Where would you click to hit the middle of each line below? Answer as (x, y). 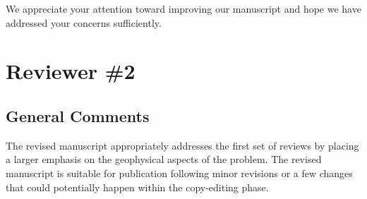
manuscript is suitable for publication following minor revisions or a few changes (179, 173)
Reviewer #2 (71, 71)
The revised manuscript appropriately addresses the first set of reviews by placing (182, 145)
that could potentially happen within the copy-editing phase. (137, 187)
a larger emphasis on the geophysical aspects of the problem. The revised (164, 159)
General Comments (78, 115)
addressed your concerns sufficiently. (84, 22)
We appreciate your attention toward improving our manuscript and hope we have (183, 8)
